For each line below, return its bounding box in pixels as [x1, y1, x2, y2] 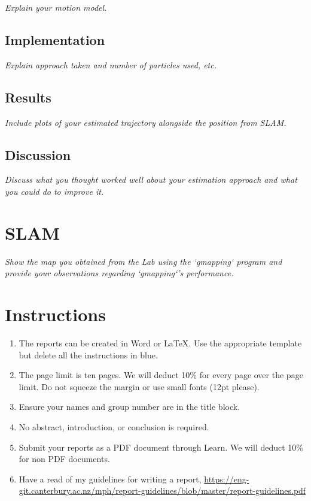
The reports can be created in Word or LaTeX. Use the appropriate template [19, 337, 302, 349]
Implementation [5, 30, 105, 49]
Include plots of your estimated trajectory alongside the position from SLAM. [5, 116, 286, 128]
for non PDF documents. [19, 452, 110, 465]
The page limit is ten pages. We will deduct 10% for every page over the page [19, 369, 303, 381]
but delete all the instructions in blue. [19, 348, 158, 361]
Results [5, 87, 51, 106]
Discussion [5, 145, 71, 164]
